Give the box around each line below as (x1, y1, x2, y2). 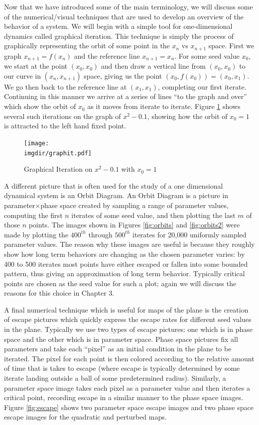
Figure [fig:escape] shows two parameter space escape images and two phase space (4, 402, 254, 412)
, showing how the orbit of (147, 110, 228, 121)
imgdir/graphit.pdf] (24, 149, 92, 157)
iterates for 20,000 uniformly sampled (132, 229, 247, 239)
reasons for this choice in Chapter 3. (4, 288, 115, 298)
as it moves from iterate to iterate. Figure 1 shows (87, 101, 241, 111)
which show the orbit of (4, 101, 76, 111)
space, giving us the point (84, 70, 162, 81)
